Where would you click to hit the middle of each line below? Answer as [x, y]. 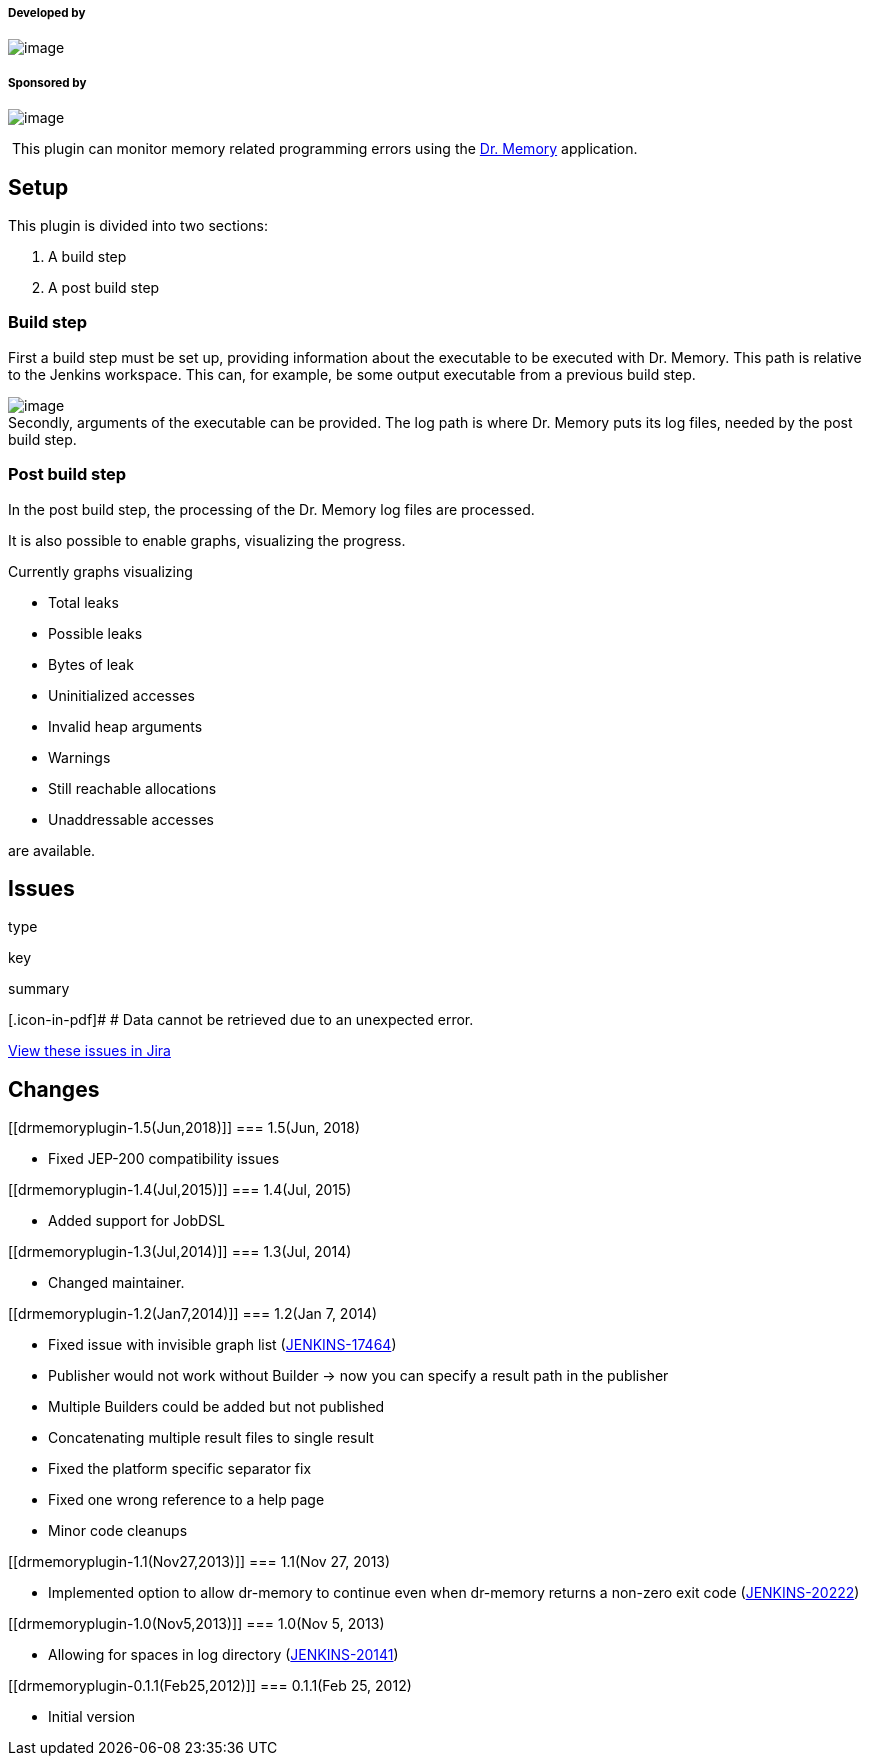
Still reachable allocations [132, 788]
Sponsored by [47, 82]
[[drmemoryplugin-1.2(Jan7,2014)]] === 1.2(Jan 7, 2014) [193, 1314]
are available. [52, 850]
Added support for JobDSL [137, 1221]
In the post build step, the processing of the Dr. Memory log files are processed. [271, 509]
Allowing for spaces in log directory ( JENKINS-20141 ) [223, 1655]
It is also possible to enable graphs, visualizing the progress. [207, 540]
